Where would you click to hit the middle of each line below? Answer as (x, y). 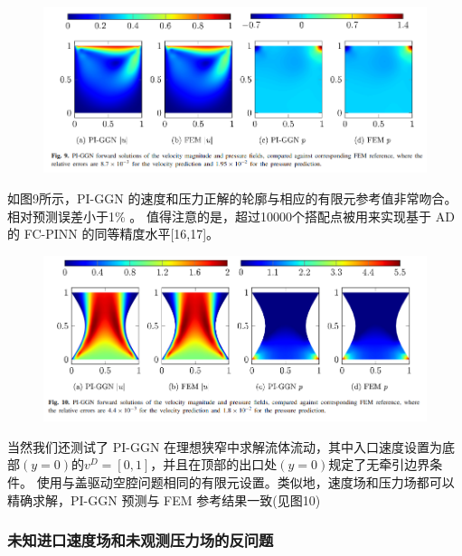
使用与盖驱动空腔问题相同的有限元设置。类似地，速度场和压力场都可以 (245, 482)
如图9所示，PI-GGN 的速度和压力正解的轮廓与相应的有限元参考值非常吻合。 (232, 198)
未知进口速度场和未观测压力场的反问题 (141, 540)
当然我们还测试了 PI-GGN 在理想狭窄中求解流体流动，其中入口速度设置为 (225, 446)
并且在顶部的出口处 (220, 464)
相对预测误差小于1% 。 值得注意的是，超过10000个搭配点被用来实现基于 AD (231, 216)
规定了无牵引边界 (379, 464)
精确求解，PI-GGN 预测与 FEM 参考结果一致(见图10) (164, 499)
